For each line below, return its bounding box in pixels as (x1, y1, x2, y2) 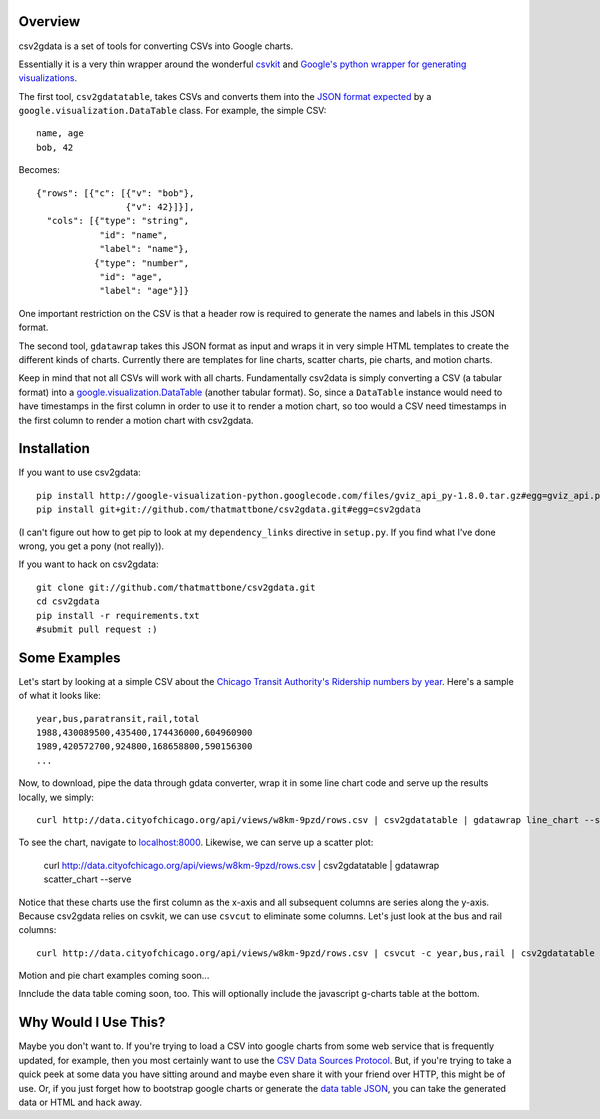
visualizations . (18, 72, 78, 84)
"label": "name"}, (99, 243, 190, 255)
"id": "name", (99, 229, 169, 240)
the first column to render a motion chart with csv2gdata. (18, 414, 254, 426)
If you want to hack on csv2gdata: (18, 558, 159, 570)
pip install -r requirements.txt (36, 610, 200, 621)
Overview (18, 13, 81, 30)
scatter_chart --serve (43, 873, 132, 885)
